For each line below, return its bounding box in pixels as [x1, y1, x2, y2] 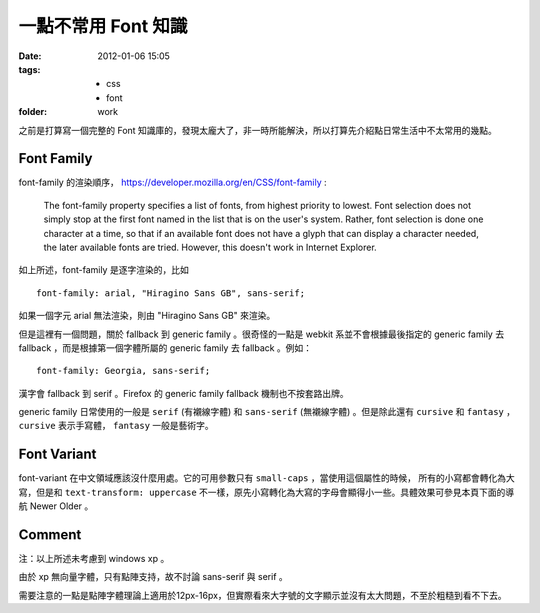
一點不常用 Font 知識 [18, 15, 188, 37]
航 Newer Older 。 [18, 500, 94, 512]
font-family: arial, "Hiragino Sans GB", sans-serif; [36, 287, 305, 299]
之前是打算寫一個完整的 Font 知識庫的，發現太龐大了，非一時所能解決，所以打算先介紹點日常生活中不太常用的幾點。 [18, 124, 497, 136]
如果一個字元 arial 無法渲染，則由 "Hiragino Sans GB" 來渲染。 [18, 310, 276, 322]
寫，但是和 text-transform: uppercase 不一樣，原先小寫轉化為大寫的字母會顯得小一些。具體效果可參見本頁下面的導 [18, 486, 515, 498]
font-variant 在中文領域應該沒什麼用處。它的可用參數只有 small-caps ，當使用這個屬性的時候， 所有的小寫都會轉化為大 [18, 472, 515, 484]
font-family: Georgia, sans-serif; [36, 365, 211, 377]
